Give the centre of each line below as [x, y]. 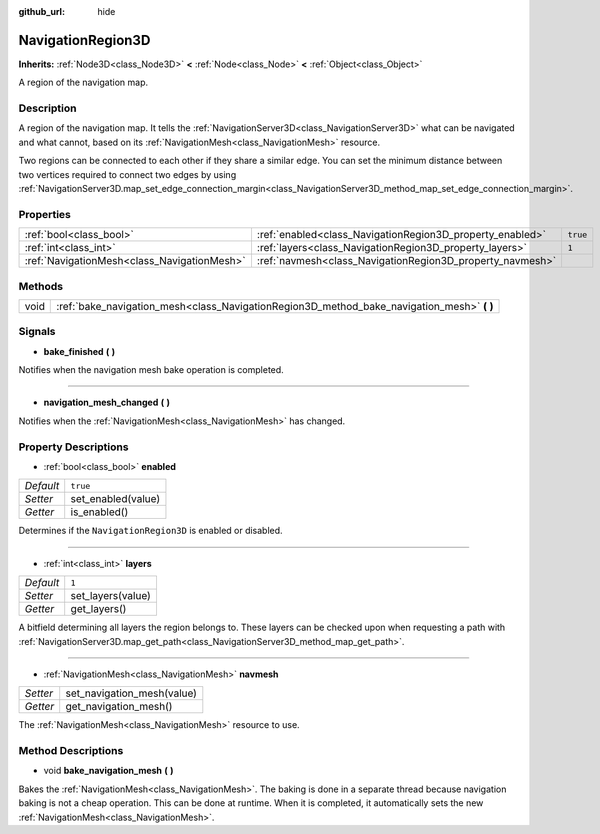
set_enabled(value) [115, 499]
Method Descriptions [71, 751]
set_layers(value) [111, 596]
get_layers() [98, 609]
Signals [37, 332]
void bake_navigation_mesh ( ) [108, 771]
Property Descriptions [73, 447]
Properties [45, 214]
